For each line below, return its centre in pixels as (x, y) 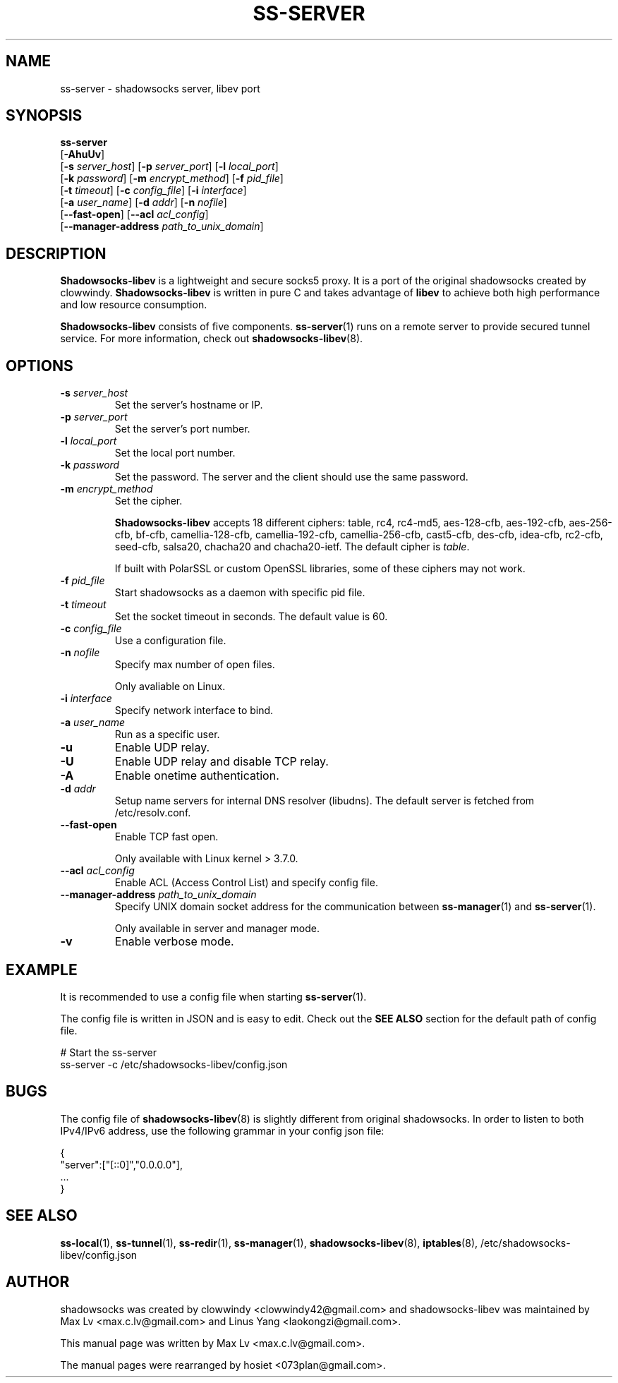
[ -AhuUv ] (83, 155)
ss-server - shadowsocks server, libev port (160, 88)
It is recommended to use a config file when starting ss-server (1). (213, 996)
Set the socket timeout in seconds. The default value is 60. (251, 617)
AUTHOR (38, 1282)
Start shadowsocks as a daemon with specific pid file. (240, 593)
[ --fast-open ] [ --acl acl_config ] (134, 215)
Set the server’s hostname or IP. (189, 405)
